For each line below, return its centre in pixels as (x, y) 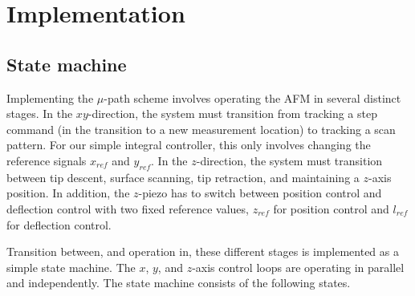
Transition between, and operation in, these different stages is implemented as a (203, 251)
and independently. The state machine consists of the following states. (179, 283)
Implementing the (50, 97)
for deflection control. (59, 224)
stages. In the (40, 114)
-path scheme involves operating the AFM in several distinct (252, 97)
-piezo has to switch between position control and (260, 193)
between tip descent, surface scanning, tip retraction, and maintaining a (183, 177)
